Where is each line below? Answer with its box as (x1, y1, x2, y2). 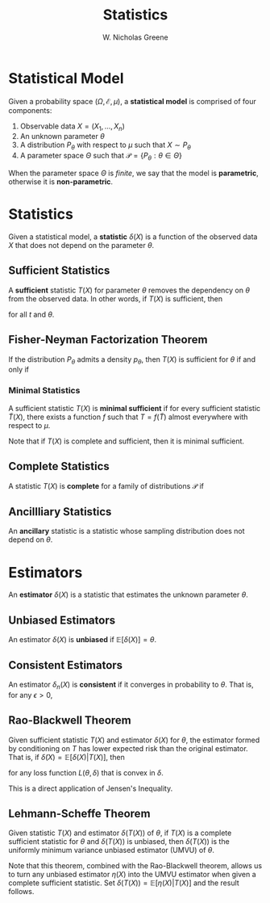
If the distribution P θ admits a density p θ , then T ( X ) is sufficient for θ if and (8, 354, 256, 366)
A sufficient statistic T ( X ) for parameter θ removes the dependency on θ (8, 285, 250, 295)
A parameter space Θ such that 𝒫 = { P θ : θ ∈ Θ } (19, 151, 183, 162)
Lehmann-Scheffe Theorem (8, 806, 151, 821)
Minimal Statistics (8, 385, 81, 397)
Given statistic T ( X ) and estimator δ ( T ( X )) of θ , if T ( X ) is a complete (8, 828, 232, 838)
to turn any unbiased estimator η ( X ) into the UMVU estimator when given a (8, 870, 256, 880)
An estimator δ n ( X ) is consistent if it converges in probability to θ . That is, (8, 679, 254, 691)
